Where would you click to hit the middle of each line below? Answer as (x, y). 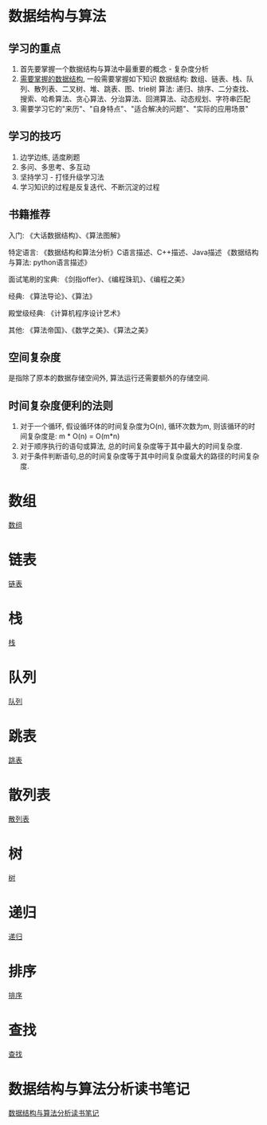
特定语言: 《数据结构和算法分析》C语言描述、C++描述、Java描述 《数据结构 (133, 252)
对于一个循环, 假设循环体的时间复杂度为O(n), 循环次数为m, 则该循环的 (134, 427)
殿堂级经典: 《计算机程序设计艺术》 (66, 313)
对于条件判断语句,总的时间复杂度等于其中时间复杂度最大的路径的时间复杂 (139, 456)
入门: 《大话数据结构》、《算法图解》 (66, 235)
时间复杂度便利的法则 (61, 405)
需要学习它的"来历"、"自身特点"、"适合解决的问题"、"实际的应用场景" (134, 109)
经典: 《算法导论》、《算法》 (52, 296)
